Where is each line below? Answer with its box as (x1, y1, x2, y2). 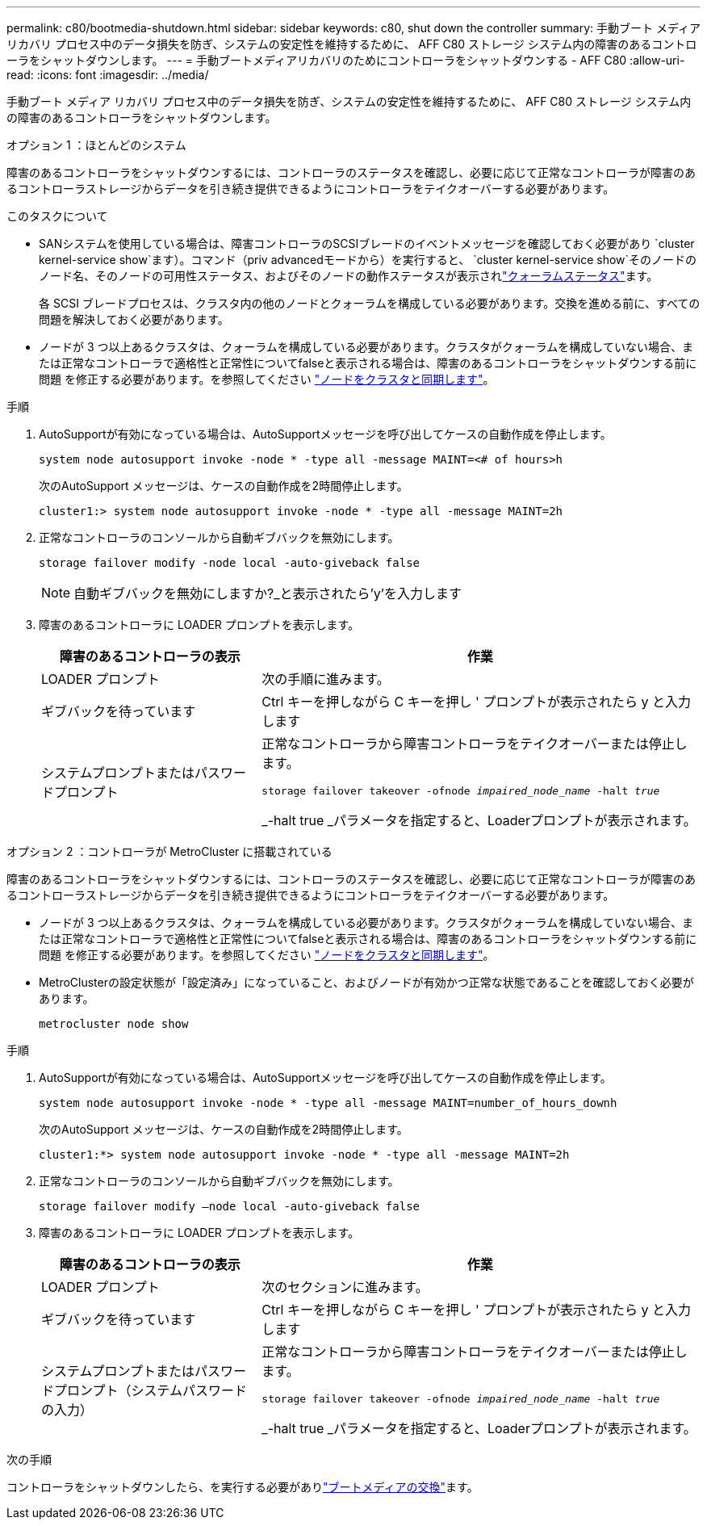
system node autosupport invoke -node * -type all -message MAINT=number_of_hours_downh (39, 1096, 617, 1109)
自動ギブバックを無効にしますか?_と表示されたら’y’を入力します (73, 585, 462, 602)
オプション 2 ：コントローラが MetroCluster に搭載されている (6, 845, 333, 858)
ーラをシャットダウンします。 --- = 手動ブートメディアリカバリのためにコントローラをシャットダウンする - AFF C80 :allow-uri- (6, 53, 685, 67)
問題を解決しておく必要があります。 (39, 312, 229, 326)
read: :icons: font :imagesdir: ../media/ (6, 68, 209, 82)
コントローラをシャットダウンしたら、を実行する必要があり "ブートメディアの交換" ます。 (6, 1480, 479, 1494)
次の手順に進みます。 (261, 671, 390, 687)
